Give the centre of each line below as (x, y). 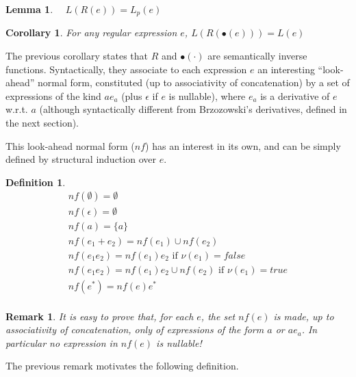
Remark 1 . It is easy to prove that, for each (100, 316)
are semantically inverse (257, 56)
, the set (218, 316)
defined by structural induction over (81, 159)
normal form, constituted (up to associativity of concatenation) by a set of (194, 82)
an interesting (286, 69)
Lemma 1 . (29, 9)
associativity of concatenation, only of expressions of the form (135, 329)
